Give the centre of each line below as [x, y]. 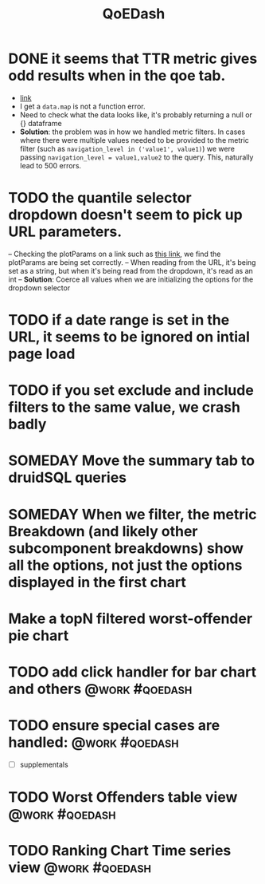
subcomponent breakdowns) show [126, 548]
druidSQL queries [68, 478]
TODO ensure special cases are [114, 726]
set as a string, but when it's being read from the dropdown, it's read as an [131, 270]
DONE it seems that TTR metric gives [133, 59]
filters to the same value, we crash [125, 407]
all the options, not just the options [125, 565]
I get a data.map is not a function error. [82, 106]
